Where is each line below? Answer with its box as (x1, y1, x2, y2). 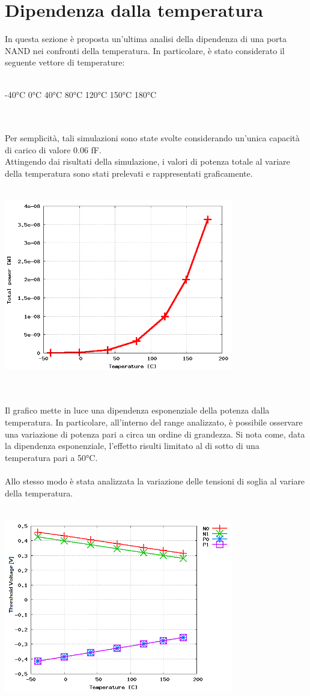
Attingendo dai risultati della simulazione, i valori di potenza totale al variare (5, 155, 290, 168)
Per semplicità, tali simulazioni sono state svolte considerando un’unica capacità (5, 132, 300, 144)
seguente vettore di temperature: (5, 56, 125, 69)
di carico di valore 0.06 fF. (5, 143, 102, 156)
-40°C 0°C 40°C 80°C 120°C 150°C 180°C (5, 88, 157, 100)
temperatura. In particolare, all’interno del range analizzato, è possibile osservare (5, 416, 303, 429)
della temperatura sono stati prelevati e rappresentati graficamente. (5, 167, 253, 180)
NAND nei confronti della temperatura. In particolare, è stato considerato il (5, 44, 285, 56)
